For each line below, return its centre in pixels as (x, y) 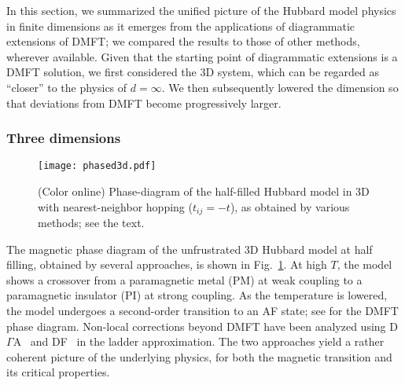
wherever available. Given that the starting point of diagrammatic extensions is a (202, 56)
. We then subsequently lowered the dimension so (280, 87)
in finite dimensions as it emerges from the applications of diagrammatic (181, 26)
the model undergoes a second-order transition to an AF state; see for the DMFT (202, 311)
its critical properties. (58, 372)
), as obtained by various (290, 206)
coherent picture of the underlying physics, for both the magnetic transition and (199, 356)
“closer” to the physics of (67, 87)
